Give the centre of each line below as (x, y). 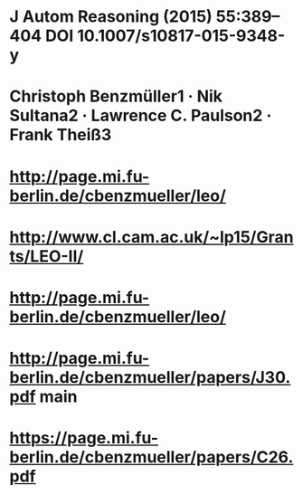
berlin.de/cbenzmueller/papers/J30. (150, 378)
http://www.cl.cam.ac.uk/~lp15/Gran (151, 237)
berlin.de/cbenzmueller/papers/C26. (151, 457)
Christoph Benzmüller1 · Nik (116, 96)
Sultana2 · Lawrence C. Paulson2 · (141, 116)
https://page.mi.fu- (84, 438)
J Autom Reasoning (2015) (111, 17)
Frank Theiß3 (61, 135)
